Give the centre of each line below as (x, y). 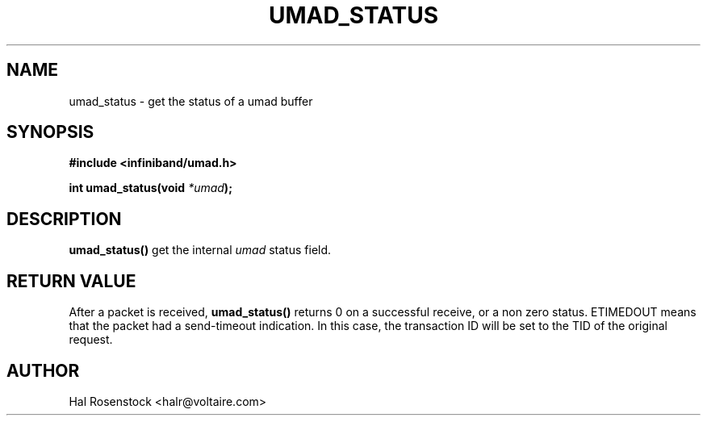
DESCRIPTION (64, 219)
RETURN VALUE (71, 281)
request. (91, 340)
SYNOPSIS (50, 132)
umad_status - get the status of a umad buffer (191, 101)
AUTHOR (43, 370)
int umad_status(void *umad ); (151, 188)
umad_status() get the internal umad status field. (200, 250)
